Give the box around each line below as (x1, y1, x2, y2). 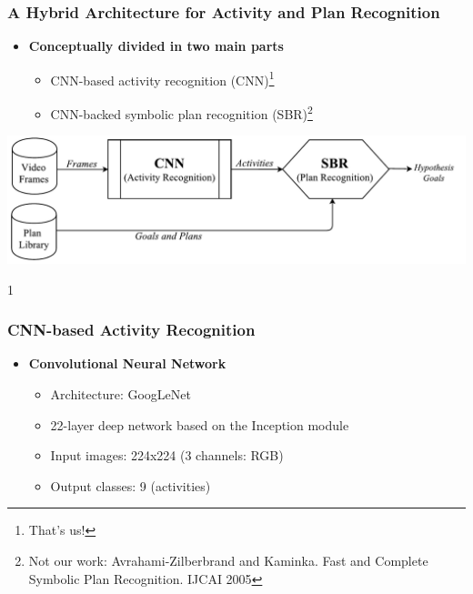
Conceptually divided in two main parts (28, 36, 284, 55)
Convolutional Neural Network (28, 354, 226, 373)
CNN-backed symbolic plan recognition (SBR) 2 (50, 102, 313, 123)
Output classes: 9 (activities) (50, 476, 211, 495)
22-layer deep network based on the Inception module (50, 415, 349, 434)
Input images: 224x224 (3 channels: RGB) (50, 446, 284, 465)
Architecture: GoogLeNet (50, 385, 191, 404)
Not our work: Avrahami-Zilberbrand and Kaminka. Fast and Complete (28, 551, 428, 570)
